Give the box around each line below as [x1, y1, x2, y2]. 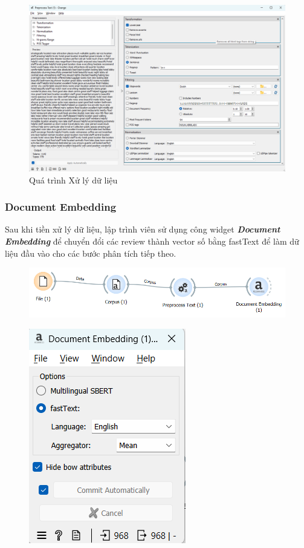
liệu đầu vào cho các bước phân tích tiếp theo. [5, 246, 176, 259]
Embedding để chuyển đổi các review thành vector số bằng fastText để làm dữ [5, 234, 299, 247]
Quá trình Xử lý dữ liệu [29, 173, 118, 186]
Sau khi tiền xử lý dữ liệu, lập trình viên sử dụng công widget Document [5, 223, 280, 236]
